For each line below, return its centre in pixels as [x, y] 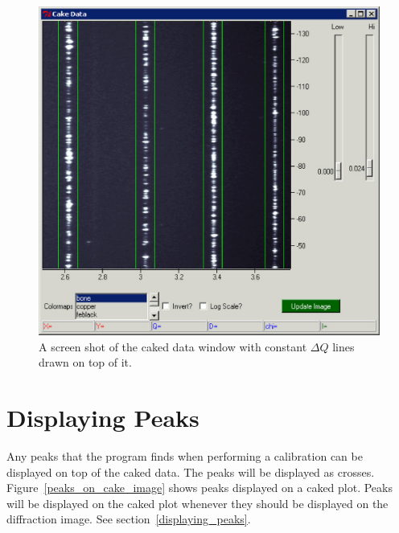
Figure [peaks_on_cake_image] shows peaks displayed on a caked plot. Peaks [199, 488]
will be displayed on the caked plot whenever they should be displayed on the [197, 503]
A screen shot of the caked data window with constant [173, 346]
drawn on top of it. [85, 362]
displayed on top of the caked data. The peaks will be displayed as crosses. [191, 471]
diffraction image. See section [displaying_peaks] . [129, 519]
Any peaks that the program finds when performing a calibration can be [185, 456]
